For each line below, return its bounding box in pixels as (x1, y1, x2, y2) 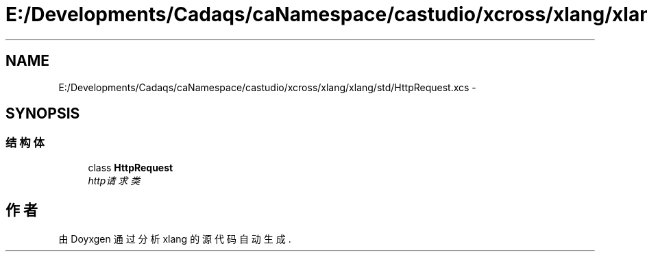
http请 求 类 (88, 174, 141, 186)
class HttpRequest (88, 161, 173, 173)
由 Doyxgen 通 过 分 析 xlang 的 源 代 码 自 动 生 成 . (58, 232, 291, 245)
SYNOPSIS (5, 105, 80, 123)
